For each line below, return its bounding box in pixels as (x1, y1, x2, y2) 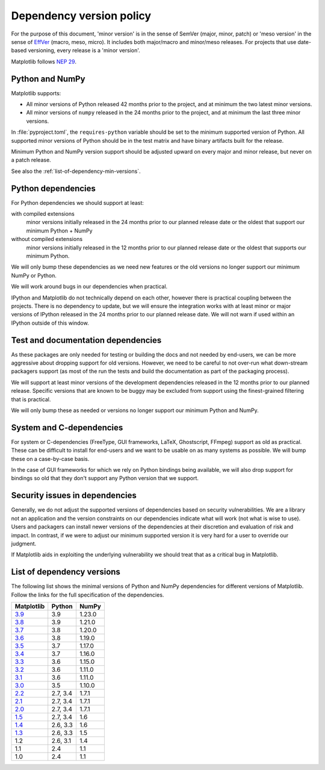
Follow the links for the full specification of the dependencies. (11, 591, 164, 598)
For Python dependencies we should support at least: (11, 199, 144, 206)
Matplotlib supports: (11, 89, 61, 96)
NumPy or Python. (11, 272, 57, 279)
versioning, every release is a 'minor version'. (28, 47, 141, 54)
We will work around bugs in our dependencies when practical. (11, 283, 168, 290)
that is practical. (11, 395, 51, 403)
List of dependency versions (11, 567, 120, 577)
